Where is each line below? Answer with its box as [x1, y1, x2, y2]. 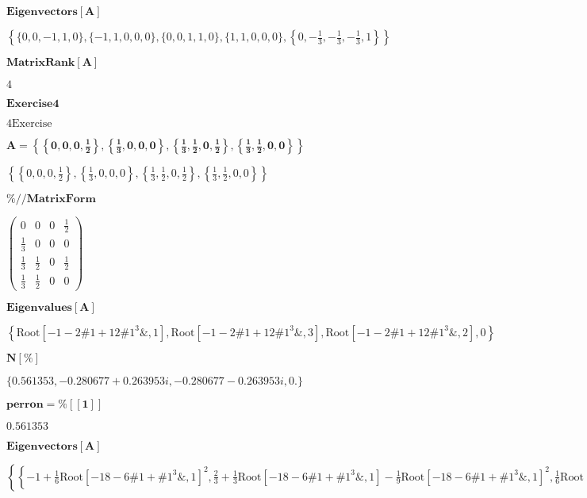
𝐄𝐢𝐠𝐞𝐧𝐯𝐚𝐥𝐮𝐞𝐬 [6, 301, 72, 313]
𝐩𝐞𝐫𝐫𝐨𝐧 [6, 398, 44, 410]
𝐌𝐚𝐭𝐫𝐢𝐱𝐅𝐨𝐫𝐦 [26, 193, 96, 205]
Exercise [12, 118, 52, 129]
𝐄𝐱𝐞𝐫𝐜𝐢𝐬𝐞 [6, 98, 53, 109]
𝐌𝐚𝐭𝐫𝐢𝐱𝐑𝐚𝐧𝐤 [6, 57, 75, 68]
